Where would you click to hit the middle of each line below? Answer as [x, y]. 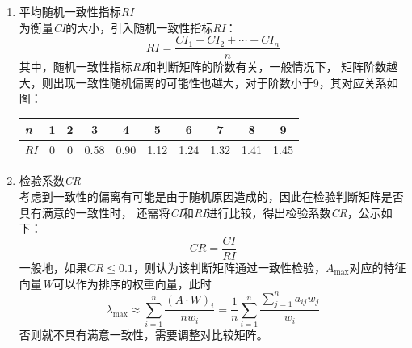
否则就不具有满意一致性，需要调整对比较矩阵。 [143, 335]
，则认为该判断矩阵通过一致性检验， [230, 267]
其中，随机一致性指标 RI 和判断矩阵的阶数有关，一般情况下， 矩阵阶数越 [208, 67]
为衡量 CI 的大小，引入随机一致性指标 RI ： [128, 27]
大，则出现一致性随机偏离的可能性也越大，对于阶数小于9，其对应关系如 [208, 82]
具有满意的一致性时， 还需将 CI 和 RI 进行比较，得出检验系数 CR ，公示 [200, 212]
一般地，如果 [53, 267]
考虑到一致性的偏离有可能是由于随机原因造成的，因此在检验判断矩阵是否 [211, 197]
